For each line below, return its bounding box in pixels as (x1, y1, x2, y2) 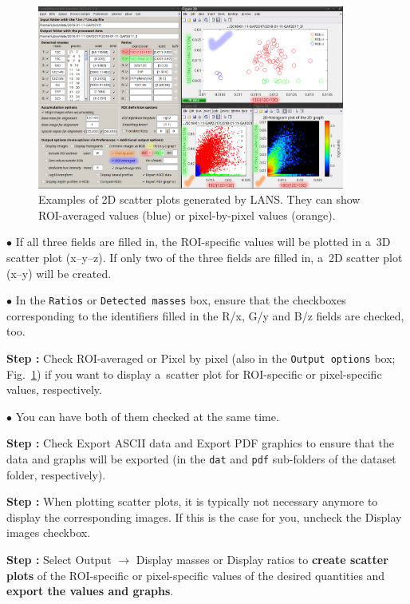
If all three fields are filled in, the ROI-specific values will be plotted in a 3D (15, 233, 391, 250)
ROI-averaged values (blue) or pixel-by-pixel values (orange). (38, 206, 336, 223)
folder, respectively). (6, 466, 106, 483)
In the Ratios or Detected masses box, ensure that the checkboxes (15, 292, 346, 308)
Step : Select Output (6, 551, 112, 567)
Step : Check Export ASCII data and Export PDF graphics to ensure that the (6, 435, 395, 451)
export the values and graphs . (6, 582, 174, 599)
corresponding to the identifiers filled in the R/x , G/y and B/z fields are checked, (6, 307, 404, 324)
